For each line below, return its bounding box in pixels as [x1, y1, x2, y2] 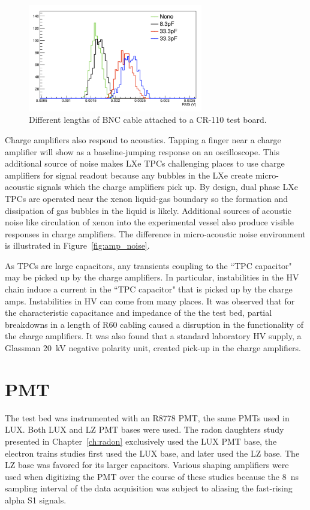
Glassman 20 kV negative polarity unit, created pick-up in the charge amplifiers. [5, 342, 302, 354]
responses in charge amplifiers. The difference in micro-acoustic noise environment [5, 227, 306, 240]
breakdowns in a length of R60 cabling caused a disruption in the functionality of [5, 318, 303, 330]
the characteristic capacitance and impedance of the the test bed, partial [5, 306, 272, 319]
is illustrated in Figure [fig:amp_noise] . [5, 239, 150, 252]
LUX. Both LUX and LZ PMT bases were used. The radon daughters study [5, 423, 284, 436]
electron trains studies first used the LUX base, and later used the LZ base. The [5, 446, 300, 459]
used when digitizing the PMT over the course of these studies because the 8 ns [5, 470, 299, 482]
